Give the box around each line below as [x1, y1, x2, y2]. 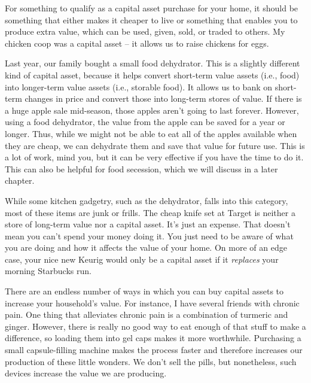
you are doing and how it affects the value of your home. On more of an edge [5, 241, 287, 254]
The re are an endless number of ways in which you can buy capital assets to [5, 285, 284, 297]
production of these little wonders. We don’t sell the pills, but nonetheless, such [5, 355, 297, 367]
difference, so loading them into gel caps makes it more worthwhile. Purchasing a [5, 332, 301, 344]
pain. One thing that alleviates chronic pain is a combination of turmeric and [5, 308, 288, 321]
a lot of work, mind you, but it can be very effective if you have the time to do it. [5, 151, 304, 163]
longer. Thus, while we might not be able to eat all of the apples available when [5, 127, 297, 139]
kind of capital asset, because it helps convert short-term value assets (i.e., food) [5, 68, 300, 81]
